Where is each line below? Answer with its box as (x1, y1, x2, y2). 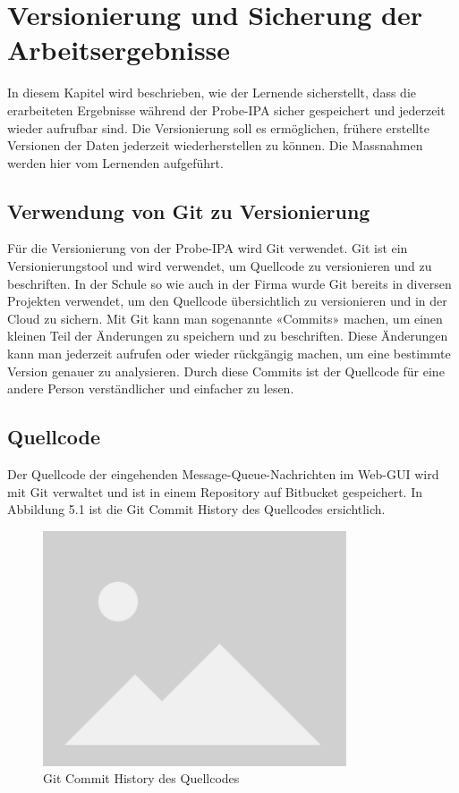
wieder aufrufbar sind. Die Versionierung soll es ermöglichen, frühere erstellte (7, 118, 429, 137)
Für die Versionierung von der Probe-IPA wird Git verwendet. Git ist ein (7, 239, 408, 257)
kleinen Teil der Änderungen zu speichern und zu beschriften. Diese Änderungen (7, 326, 448, 345)
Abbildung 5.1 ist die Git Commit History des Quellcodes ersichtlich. (7, 500, 386, 519)
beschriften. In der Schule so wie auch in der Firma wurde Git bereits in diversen (7, 274, 452, 292)
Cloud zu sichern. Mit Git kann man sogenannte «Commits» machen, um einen (7, 308, 443, 327)
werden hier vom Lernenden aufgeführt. (7, 153, 224, 172)
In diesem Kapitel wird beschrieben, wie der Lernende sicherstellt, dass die (7, 83, 416, 102)
